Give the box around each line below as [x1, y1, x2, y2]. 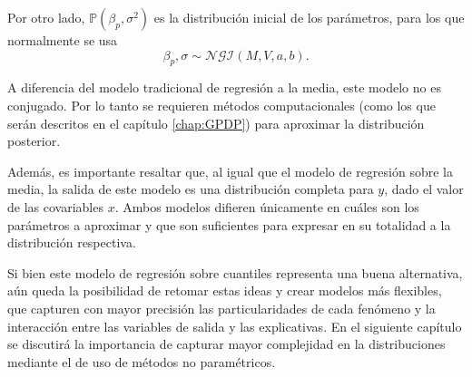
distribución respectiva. [7, 233, 136, 252]
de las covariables [7, 197, 103, 216]
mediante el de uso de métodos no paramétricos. [7, 352, 276, 371]
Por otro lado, [7, 8, 85, 26]
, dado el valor [384, 179, 464, 198]
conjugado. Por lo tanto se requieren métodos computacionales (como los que [7, 95, 436, 114]
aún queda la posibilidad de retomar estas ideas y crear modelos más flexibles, [7, 281, 442, 300]
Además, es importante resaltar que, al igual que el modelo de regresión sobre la [7, 161, 453, 180]
